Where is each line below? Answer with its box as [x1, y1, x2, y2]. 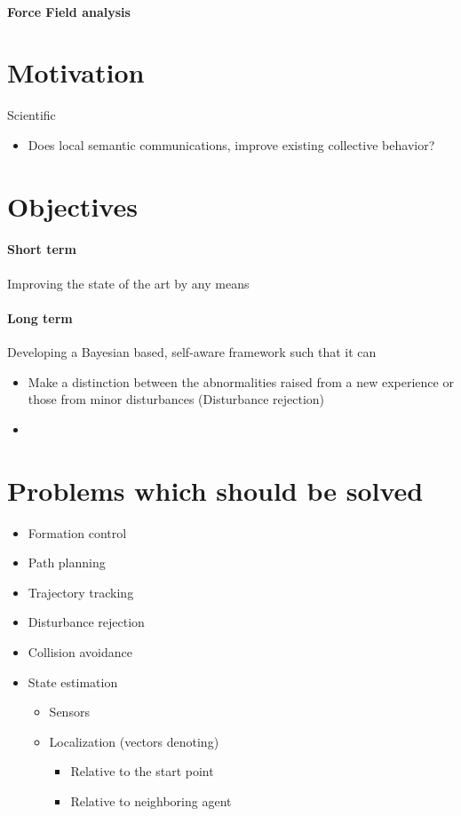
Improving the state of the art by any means [7, 273, 250, 292]
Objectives [7, 187, 138, 224]
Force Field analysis [7, 2, 131, 20]
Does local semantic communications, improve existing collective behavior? [28, 135, 435, 154]
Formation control [28, 523, 127, 542]
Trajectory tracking [28, 582, 134, 601]
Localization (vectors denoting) [49, 732, 219, 750]
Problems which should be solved [7, 471, 424, 508]
